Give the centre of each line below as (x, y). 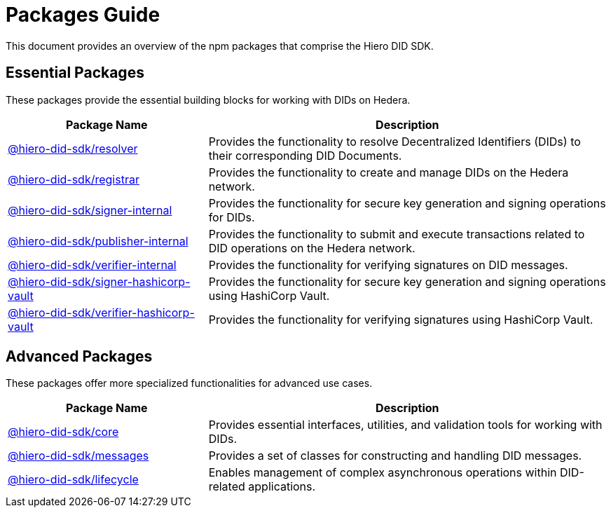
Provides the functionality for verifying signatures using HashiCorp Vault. (401, 319)
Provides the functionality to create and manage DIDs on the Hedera (389, 172)
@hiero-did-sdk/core (63, 432)
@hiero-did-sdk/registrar (74, 179)
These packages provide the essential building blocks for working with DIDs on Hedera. (208, 100)
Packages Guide (83, 15)
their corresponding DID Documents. (305, 155)
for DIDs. (232, 217)
